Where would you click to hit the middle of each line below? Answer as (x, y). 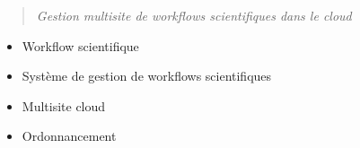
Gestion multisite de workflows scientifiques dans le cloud (194, 15)
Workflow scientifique (80, 45)
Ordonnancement (69, 136)
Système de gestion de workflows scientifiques (147, 76)
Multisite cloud (64, 105)
